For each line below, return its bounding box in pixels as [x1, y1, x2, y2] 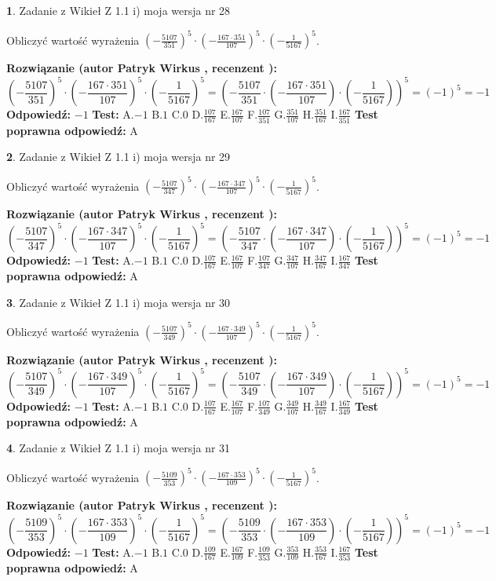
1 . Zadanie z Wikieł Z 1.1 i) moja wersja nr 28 [6, 2, 231, 18]
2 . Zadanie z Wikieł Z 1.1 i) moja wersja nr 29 [6, 148, 231, 165]
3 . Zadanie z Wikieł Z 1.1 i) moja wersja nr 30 [6, 294, 231, 310]
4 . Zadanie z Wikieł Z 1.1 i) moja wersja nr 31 [6, 440, 231, 456]
